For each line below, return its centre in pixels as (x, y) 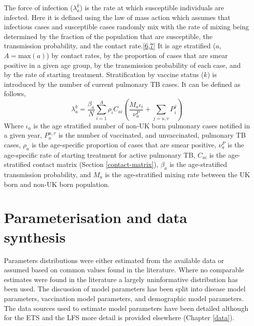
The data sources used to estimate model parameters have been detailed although (126, 308)
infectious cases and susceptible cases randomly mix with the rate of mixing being (127, 27)
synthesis (35, 236)
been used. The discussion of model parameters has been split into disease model (125, 289)
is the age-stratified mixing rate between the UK (177, 174)
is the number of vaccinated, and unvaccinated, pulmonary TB (152, 135)
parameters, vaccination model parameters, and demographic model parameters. (124, 298)
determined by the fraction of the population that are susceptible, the (108, 36)
